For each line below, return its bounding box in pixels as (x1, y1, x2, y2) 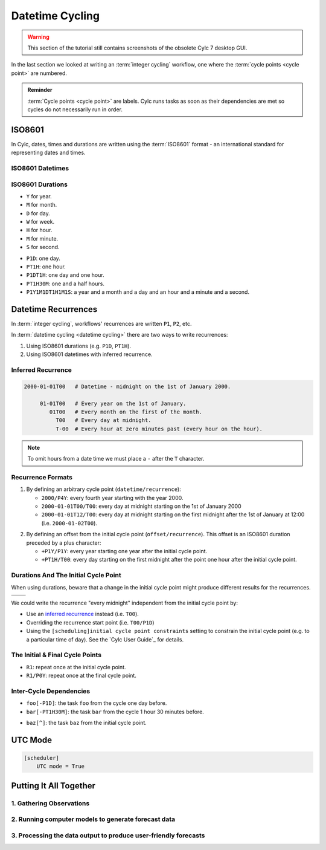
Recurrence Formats (11, 473, 72, 481)
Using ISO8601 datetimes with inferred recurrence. (26, 351, 153, 358)
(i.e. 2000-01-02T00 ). (41, 519, 98, 527)
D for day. (26, 209, 51, 217)
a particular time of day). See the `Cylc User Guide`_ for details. (26, 635, 184, 643)
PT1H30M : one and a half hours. (26, 280, 105, 287)
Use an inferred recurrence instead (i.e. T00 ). (26, 611, 139, 618)
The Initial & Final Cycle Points (11, 650, 102, 659)
